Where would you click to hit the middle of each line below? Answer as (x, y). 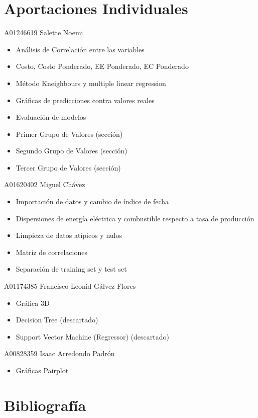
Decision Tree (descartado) (57, 320)
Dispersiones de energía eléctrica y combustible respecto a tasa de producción (135, 218)
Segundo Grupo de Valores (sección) (72, 151)
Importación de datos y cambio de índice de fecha (92, 201)
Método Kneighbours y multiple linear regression (91, 83)
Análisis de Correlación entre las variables (80, 49)
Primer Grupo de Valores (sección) (69, 134)
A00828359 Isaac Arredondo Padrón (59, 353)
